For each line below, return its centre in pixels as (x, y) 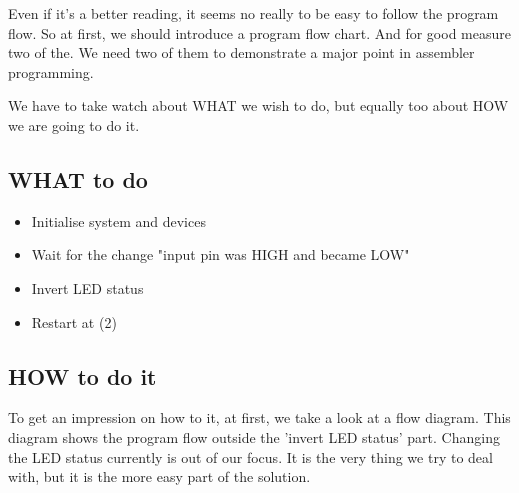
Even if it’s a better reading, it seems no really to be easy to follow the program (253, 13)
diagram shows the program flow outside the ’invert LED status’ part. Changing (254, 436)
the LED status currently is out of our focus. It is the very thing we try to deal (250, 456)
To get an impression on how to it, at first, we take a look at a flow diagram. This (259, 417)
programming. (51, 71)
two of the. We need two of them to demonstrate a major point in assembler (241, 52)
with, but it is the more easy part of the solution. (159, 476)
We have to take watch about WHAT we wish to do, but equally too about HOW (258, 105)
